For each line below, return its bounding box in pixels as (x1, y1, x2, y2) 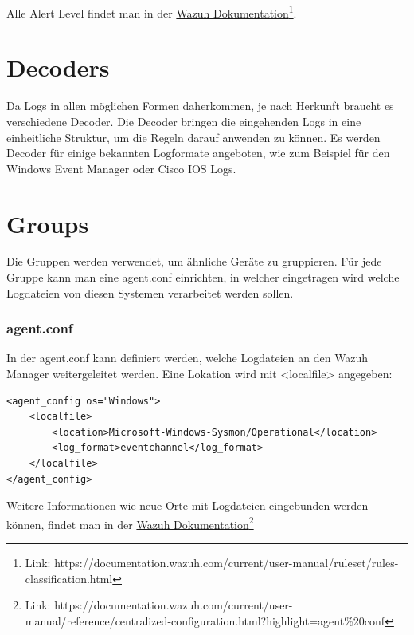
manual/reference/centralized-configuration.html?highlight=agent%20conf (25, 612, 385, 629)
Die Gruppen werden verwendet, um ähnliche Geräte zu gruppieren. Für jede (6, 253, 382, 270)
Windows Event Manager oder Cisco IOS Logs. (6, 160, 236, 176)
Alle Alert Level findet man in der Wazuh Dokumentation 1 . (6, 2, 297, 21)
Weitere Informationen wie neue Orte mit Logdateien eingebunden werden (6, 497, 369, 514)
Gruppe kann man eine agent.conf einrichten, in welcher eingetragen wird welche (6, 269, 400, 286)
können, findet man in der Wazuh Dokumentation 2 (6, 513, 254, 532)
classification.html (25, 570, 113, 586)
